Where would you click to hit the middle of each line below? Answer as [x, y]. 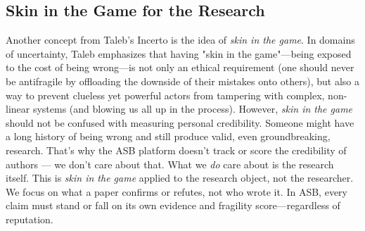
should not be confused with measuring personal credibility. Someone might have [180, 122]
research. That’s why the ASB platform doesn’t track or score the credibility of [176, 150]
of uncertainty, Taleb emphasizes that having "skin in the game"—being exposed [179, 53]
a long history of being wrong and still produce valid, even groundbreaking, [168, 136]
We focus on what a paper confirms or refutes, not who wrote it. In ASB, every [177, 191]
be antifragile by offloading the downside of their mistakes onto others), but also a [182, 81]
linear [18, 109]
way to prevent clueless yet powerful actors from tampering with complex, [165, 95]
